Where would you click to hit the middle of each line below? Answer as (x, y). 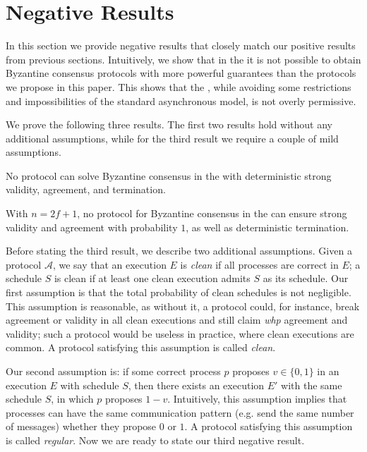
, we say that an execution (109, 264)
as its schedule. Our (306, 278)
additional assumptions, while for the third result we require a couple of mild (172, 138)
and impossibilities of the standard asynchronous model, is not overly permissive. (181, 100)
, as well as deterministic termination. (267, 227)
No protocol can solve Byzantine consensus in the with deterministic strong (169, 175)
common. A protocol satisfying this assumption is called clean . (141, 347)
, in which (72, 399)
